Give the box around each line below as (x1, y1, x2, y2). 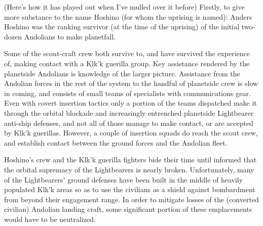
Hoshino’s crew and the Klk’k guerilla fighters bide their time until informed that (4, 154, 257, 165)
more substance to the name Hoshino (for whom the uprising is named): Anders (4, 11, 252, 22)
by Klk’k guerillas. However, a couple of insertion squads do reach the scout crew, (4, 127, 258, 138)
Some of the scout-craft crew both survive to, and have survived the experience (4, 48, 250, 59)
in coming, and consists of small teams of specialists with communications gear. (4, 87, 251, 98)
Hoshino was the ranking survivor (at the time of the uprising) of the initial (4, 21, 240, 32)
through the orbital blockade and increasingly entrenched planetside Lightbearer (4, 107, 254, 118)
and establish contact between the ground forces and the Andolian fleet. (4, 137, 228, 148)
